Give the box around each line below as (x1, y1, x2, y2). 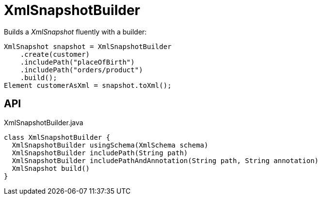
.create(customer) (20, 50, 90, 58)
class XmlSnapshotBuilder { (4, 133, 111, 141)
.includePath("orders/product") (20, 66, 143, 74)
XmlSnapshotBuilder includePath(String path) (12, 149, 188, 157)
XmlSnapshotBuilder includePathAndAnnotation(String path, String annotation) (12, 156, 319, 165)
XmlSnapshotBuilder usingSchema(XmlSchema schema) (12, 141, 209, 149)
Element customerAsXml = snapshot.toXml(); (4, 81, 172, 89)
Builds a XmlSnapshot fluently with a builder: (4, 27, 147, 36)
